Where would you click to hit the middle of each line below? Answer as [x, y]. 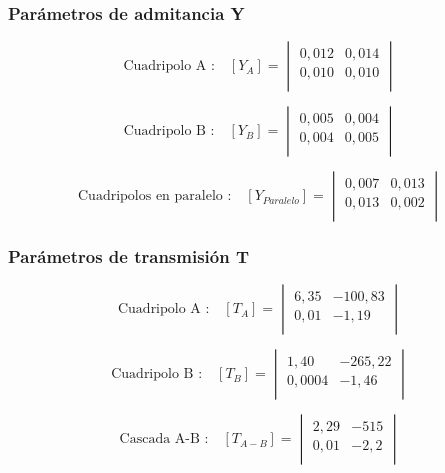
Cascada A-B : [164, 439]
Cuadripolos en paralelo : [155, 196]
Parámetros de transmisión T [129, 256]
